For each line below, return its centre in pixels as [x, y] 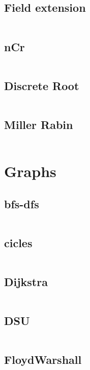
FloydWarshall [43, 360]
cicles [18, 242]
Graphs [30, 171]
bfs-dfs [22, 203]
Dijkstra [26, 281]
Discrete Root [42, 85]
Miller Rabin [39, 124]
